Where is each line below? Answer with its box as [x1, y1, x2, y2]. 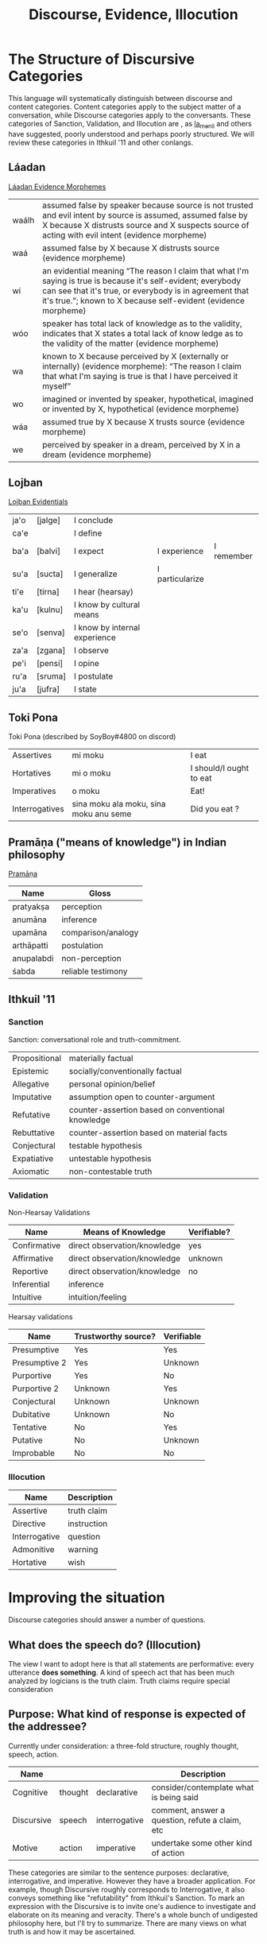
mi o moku [72, 768, 111, 779]
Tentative [12, 1421, 48, 1432]
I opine [74, 658, 99, 669]
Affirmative [12, 1253, 54, 1264]
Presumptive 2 [12, 1357, 67, 1368]
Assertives [12, 749, 52, 761]
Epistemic [12, 1065, 49, 1076]
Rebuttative [12, 1127, 56, 1138]
